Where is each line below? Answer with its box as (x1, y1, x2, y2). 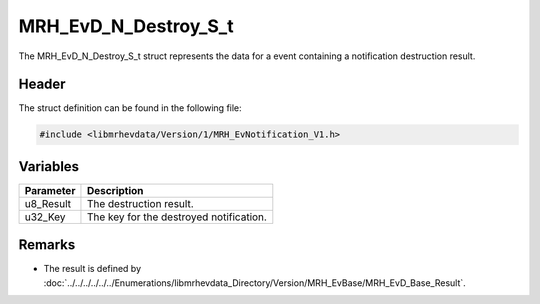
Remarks (18, 236, 76, 254)
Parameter (24, 183, 76, 197)
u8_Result (24, 196, 72, 210)
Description (86, 183, 144, 197)
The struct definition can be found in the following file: (18, 102, 242, 114)
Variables (18, 158, 80, 175)
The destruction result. (86, 196, 194, 210)
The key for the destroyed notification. (86, 210, 267, 224)
